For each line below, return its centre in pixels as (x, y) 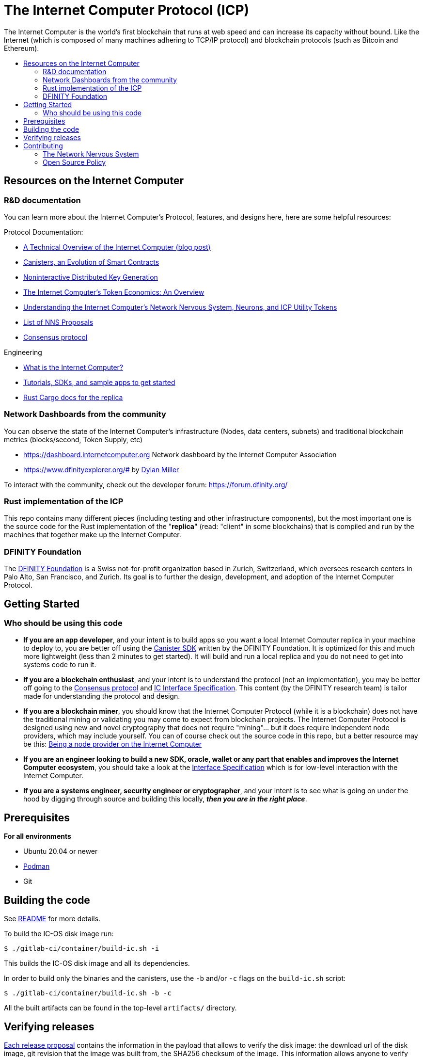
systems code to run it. (60, 665)
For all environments (38, 836)
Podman (37, 866)
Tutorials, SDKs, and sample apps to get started (99, 382)
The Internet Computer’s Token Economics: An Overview (114, 292)
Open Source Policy (74, 162)
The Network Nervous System (91, 154)
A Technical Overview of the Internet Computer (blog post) (117, 247)
